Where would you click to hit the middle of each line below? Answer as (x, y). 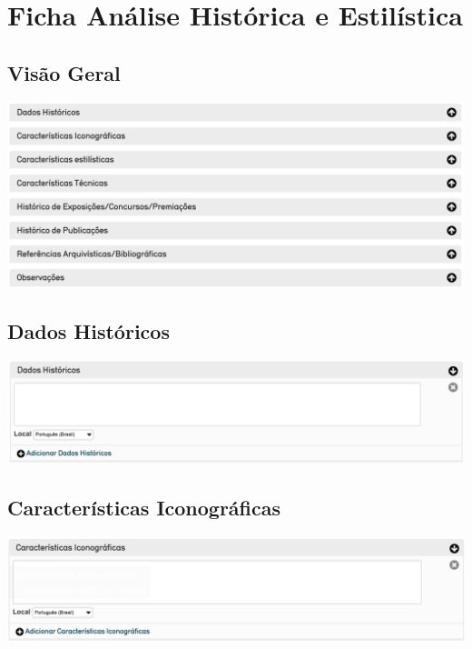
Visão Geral (64, 72)
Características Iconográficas (144, 508)
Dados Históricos (88, 330)
